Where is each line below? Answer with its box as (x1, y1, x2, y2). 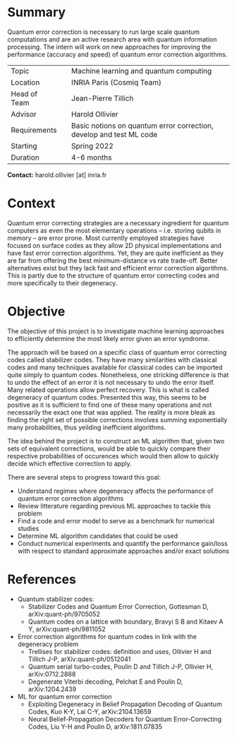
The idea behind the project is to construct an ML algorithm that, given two (7, 436, 225, 445)
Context (7, 196, 56, 212)
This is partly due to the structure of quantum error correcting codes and (7, 271, 219, 280)
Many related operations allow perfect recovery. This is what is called (7, 386, 209, 394)
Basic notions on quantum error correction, (71, 121, 214, 131)
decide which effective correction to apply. (7, 459, 132, 468)
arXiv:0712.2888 (28, 669, 76, 678)
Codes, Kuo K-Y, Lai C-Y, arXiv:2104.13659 (28, 707, 152, 715)
